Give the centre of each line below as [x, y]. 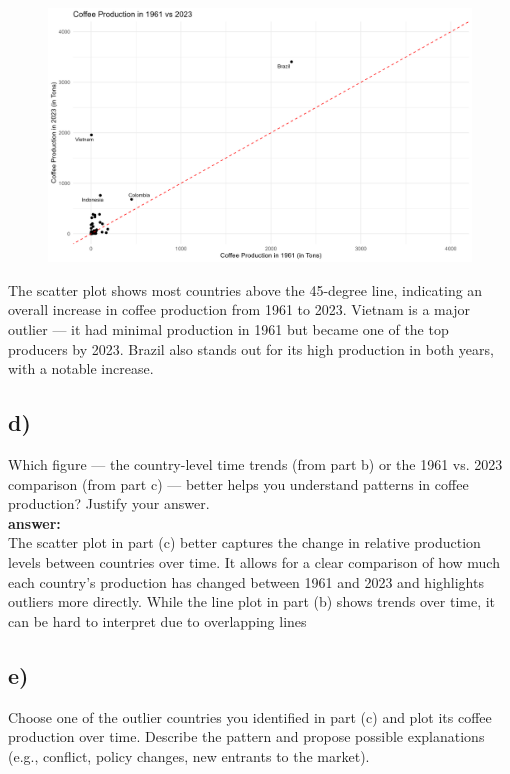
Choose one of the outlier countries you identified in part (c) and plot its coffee [250, 716]
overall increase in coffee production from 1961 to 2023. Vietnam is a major [239, 309]
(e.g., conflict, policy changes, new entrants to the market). [189, 755]
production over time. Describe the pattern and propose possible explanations [246, 736]
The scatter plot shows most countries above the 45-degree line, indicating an [245, 289]
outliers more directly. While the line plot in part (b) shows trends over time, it [252, 601]
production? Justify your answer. [109, 503]
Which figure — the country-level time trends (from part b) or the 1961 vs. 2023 [255, 464]
